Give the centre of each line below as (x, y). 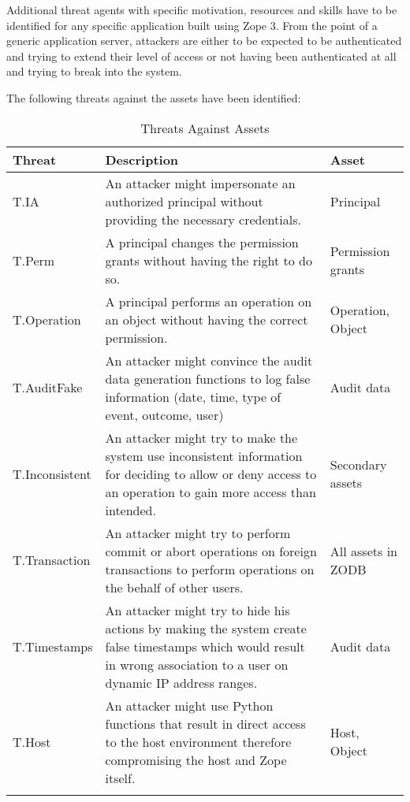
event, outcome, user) (164, 414)
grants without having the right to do (209, 260)
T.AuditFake (48, 388)
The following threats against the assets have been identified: (154, 97)
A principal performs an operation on (209, 301)
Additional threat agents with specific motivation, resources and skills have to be (202, 9)
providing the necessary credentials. (203, 219)
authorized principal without (184, 201)
